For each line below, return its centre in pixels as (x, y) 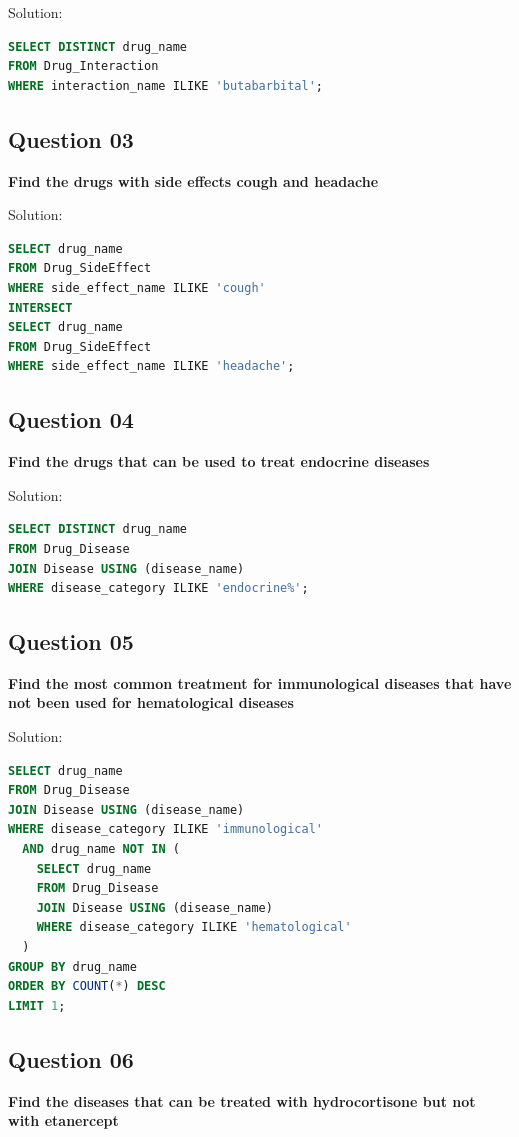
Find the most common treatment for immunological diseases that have (260, 682)
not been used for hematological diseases (151, 702)
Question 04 (71, 419)
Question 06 (71, 1058)
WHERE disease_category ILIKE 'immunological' (165, 829)
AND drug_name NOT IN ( (101, 849)
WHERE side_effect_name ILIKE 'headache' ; (151, 366)
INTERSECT (40, 307)
